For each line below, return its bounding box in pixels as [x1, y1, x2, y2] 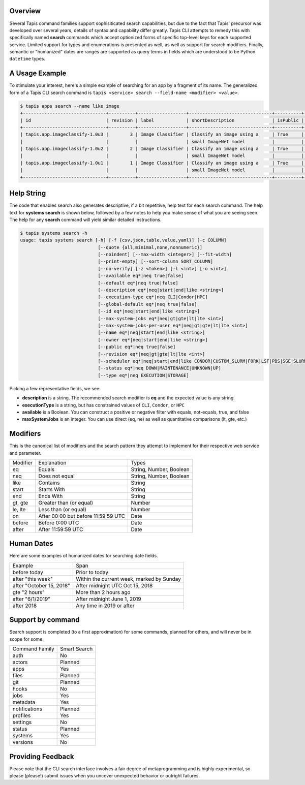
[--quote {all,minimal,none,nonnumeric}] [98, 244, 203, 250]
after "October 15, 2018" [12, 582, 71, 589]
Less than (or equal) [38, 506, 86, 513]
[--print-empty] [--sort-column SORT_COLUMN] [98, 259, 213, 264]
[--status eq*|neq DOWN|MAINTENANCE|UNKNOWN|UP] [98, 365, 221, 371]
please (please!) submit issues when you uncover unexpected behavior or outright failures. [9, 773, 200, 779]
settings [12, 719, 32, 726]
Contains [38, 479, 60, 486]
